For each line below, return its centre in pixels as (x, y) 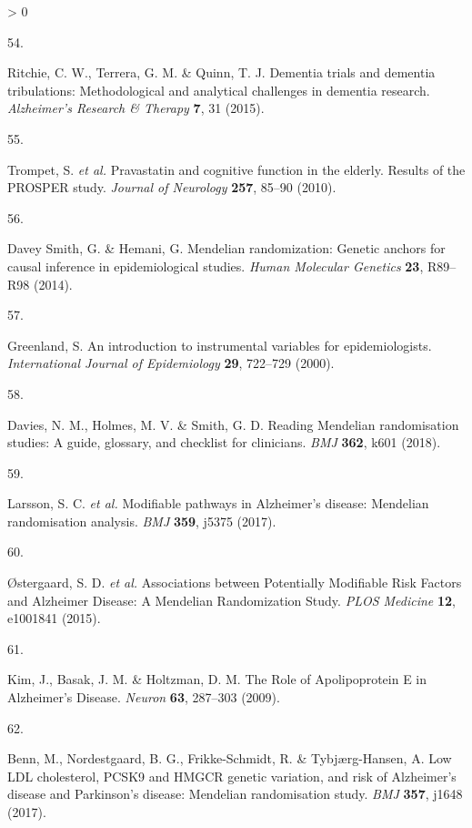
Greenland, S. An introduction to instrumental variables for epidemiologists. (220, 345)
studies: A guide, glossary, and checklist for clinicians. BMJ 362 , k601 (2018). (224, 442)
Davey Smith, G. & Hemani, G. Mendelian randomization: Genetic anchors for (226, 248)
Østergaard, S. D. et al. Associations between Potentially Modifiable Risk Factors (235, 583)
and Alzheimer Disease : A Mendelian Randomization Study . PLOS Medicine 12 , (231, 600)
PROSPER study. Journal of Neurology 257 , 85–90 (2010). (172, 187)
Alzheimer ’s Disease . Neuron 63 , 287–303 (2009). (144, 697)
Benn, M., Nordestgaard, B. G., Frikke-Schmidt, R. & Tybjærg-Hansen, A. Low (230, 758)
